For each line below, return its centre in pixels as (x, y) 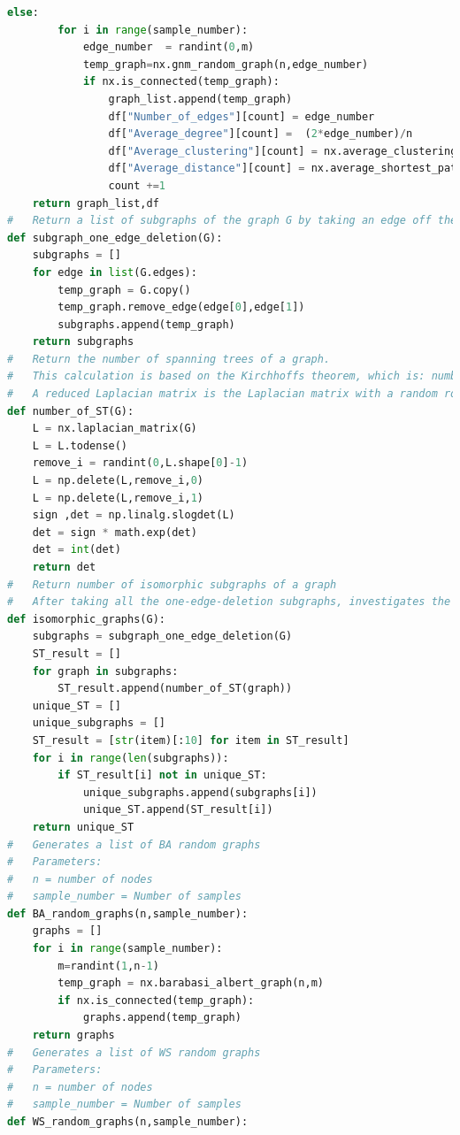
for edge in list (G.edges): (115, 272)
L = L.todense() (80, 445)
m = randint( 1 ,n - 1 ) (108, 966)
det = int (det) (77, 550)
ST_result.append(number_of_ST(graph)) (175, 689)
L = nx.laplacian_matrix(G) (115, 429)
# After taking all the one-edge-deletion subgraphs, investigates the (229, 602)
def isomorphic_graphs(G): (86, 619)
